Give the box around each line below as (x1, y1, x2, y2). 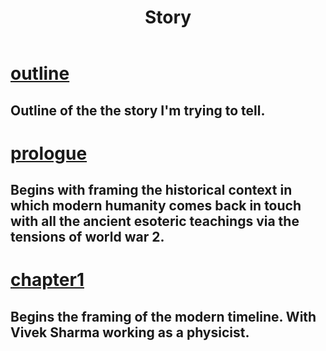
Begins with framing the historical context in (10, 182, 293, 199)
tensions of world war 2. (10, 229, 165, 246)
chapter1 (10, 269, 85, 291)
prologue (10, 142, 88, 165)
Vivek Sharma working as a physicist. (10, 324, 250, 341)
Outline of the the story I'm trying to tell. (10, 102, 266, 119)
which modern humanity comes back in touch (10, 197, 302, 215)
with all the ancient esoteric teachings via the (10, 213, 300, 230)
